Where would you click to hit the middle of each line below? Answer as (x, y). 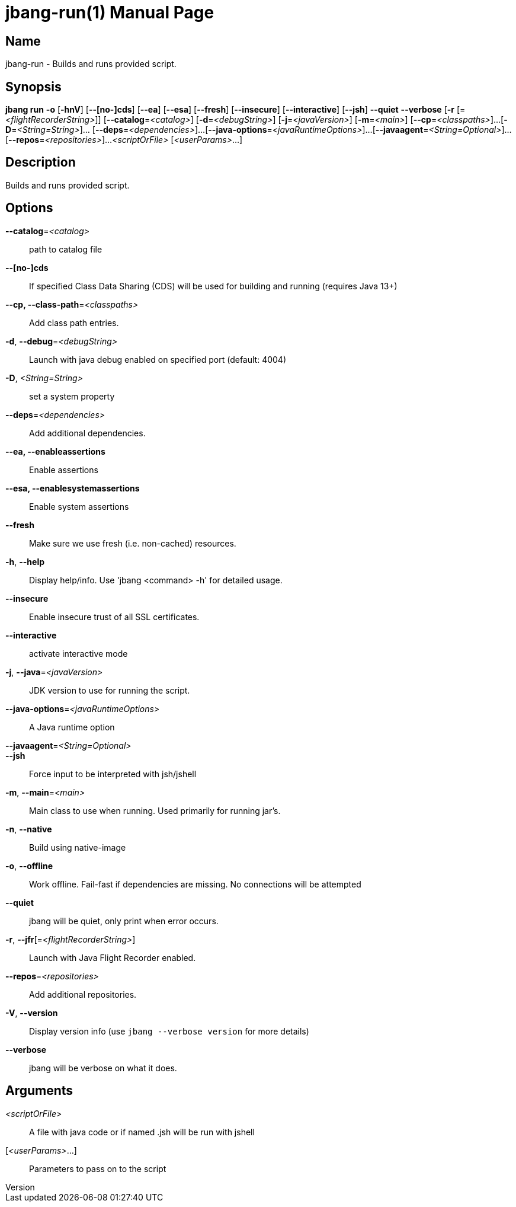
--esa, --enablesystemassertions (73, 488)
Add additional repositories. (83, 994)
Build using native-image (78, 847)
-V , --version (32, 1013)
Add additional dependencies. (87, 433)
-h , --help (25, 561)
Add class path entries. (74, 322)
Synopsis (33, 87)
